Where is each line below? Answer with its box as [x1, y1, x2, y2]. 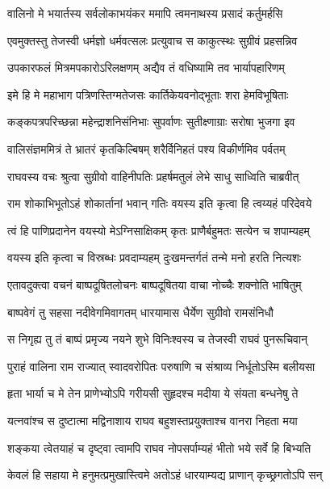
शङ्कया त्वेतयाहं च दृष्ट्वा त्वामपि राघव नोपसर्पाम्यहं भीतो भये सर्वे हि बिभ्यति [7, 439, 311, 456]
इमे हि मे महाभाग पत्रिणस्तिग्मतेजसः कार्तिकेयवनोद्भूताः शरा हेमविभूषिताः [7, 86, 289, 103]
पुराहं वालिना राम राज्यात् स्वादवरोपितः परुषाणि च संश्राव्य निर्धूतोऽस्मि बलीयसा [7, 357, 315, 374]
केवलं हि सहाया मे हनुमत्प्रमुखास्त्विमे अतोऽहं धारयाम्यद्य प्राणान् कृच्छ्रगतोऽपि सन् [7, 466, 323, 483]
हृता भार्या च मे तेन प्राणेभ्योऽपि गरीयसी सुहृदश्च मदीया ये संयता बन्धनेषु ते [7, 385, 299, 402]
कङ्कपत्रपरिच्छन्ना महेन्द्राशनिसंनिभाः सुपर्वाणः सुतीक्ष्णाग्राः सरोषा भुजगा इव [7, 113, 295, 130]
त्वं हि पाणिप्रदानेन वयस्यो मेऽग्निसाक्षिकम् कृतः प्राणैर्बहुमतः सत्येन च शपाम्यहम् [7, 221, 310, 238]
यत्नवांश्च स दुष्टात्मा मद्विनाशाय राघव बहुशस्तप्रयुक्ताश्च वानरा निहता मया [7, 411, 298, 428]
